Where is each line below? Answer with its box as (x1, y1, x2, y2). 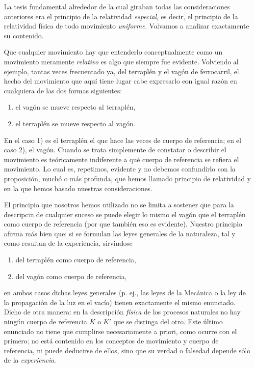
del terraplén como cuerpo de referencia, (15, 255, 136, 265)
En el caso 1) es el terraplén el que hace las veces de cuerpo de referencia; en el (4, 135, 241, 145)
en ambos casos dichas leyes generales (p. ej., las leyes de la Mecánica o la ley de (4, 287, 246, 298)
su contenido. (4, 30, 44, 40)
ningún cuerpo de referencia (4, 316, 87, 327)
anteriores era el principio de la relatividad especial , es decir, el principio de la (4, 11, 238, 21)
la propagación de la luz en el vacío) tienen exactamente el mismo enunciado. (4, 297, 236, 307)
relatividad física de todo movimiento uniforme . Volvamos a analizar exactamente (4, 21, 249, 31)
